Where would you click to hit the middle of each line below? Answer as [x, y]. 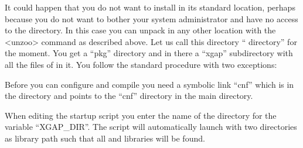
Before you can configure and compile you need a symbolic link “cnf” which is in [149, 84]
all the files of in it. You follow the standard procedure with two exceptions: [141, 64]
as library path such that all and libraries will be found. [105, 138]
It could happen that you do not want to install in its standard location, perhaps [150, 7]
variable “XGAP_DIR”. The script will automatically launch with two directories [151, 127]
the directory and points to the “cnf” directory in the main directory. [129, 96]
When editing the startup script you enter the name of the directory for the [141, 115]
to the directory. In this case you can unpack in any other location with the [140, 30]
